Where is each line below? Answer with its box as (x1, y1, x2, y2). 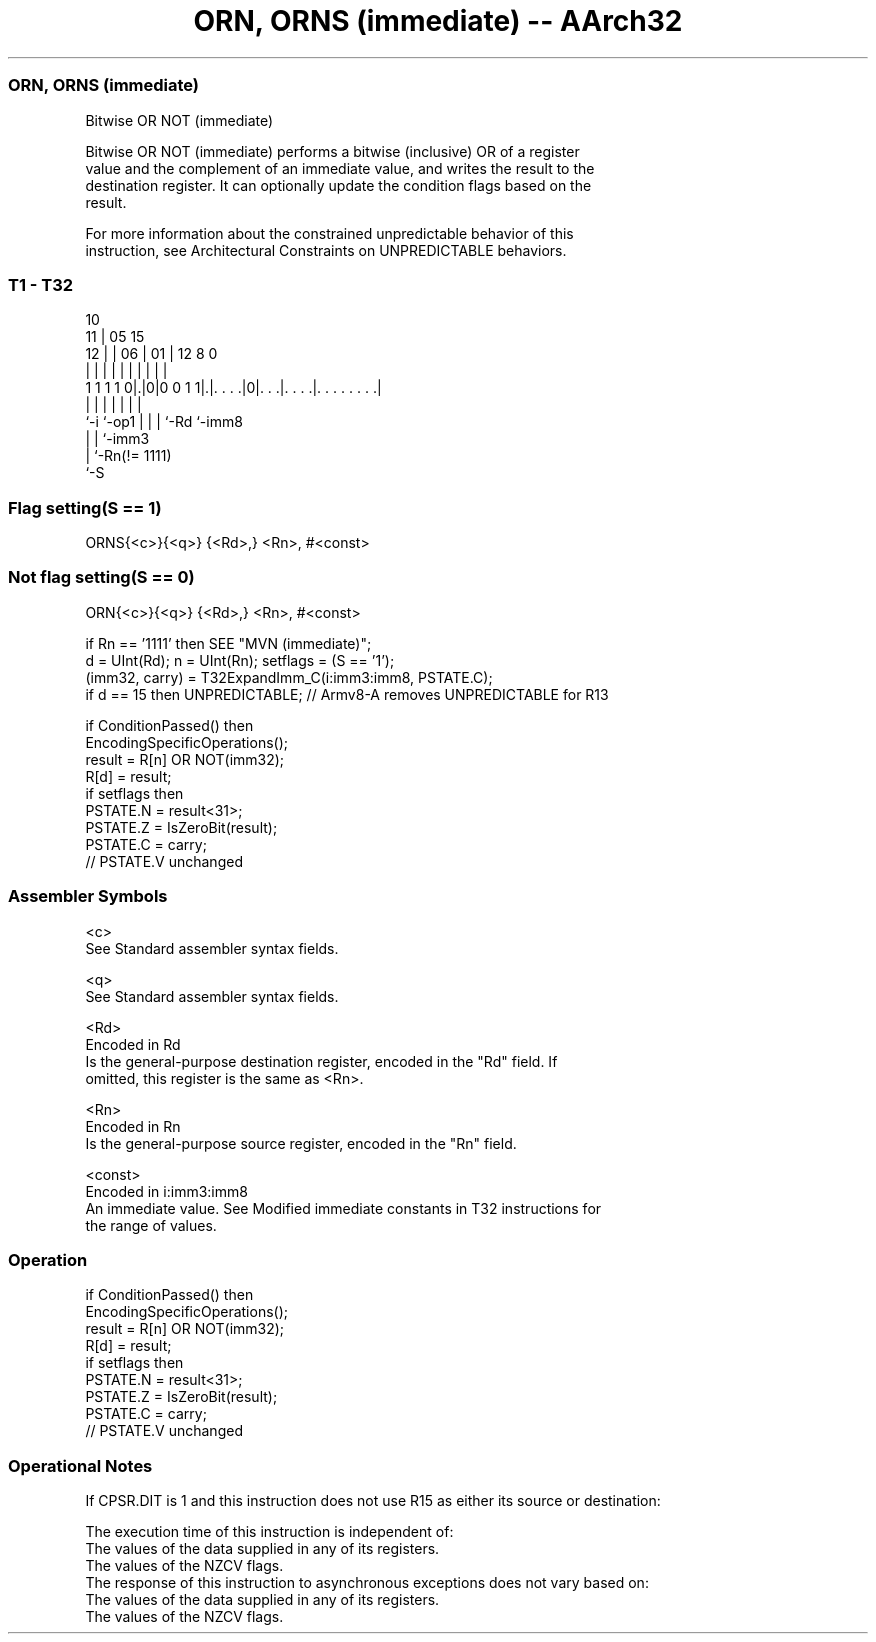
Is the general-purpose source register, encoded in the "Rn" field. (85, 1134, 517, 1152)
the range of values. (85, 1216, 217, 1234)
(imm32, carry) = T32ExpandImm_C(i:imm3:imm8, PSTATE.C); (85, 668, 493, 686)
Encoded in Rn (85, 1117, 181, 1135)
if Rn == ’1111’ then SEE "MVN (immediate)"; (85, 634, 372, 652)
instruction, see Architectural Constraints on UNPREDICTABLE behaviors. (85, 241, 567, 259)
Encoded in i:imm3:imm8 (85, 1182, 248, 1200)
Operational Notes (8, 1455, 153, 1476)
